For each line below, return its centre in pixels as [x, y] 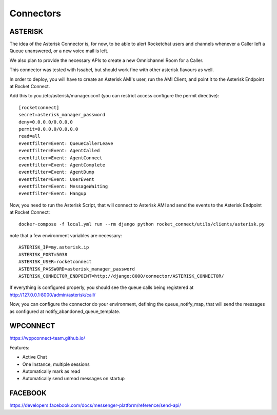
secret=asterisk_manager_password [62, 115]
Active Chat [35, 357]
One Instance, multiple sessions [56, 364]
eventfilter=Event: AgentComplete [62, 165]
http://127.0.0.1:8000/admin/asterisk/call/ [53, 295]
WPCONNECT [32, 326]
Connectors [35, 13]
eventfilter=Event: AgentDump [57, 172]
